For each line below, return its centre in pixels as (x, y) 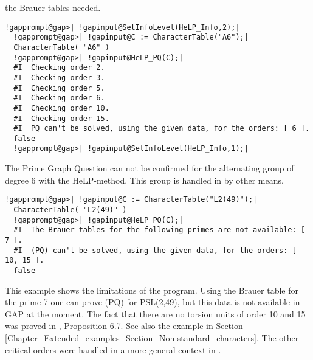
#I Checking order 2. (59, 68)
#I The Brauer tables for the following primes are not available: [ (159, 230)
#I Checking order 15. (61, 118)
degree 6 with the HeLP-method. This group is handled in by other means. (144, 180)
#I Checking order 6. (59, 98)
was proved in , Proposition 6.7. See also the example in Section (124, 326)
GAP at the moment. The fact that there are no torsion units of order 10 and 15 (155, 313)
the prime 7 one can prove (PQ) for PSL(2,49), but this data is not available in (153, 302)
